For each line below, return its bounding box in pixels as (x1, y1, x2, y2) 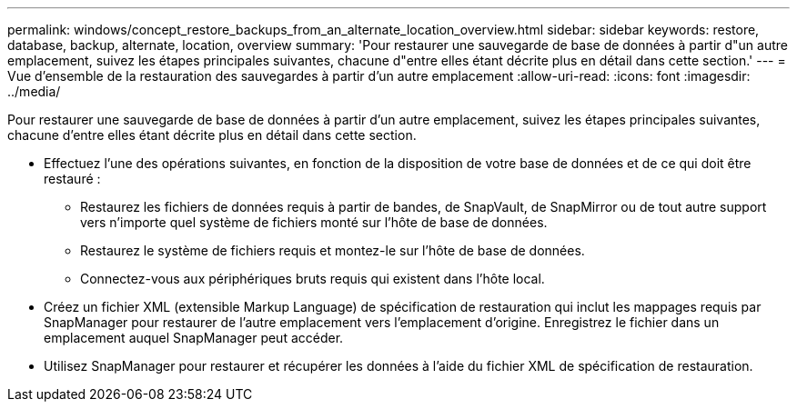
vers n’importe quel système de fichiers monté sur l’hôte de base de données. (80, 214, 548, 230)
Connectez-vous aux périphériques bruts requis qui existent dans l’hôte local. (80, 271, 545, 286)
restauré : (44, 171, 101, 186)
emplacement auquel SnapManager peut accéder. (44, 330, 344, 345)
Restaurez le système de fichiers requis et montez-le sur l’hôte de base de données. (80, 243, 585, 258)
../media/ (7, 84, 61, 99)
